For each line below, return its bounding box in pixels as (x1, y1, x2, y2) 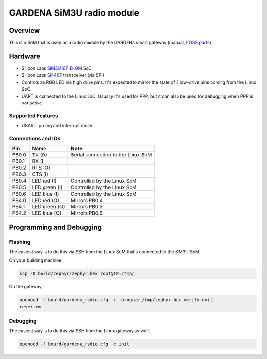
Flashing (9, 238, 31, 245)
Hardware (9, 52, 41, 60)
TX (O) (32, 152, 48, 158)
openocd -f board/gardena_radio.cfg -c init (19, 341, 130, 347)
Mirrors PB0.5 (70, 204, 103, 210)
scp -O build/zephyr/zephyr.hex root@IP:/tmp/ (19, 271, 134, 277)
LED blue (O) (32, 210, 62, 217)
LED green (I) (32, 184, 63, 191)
